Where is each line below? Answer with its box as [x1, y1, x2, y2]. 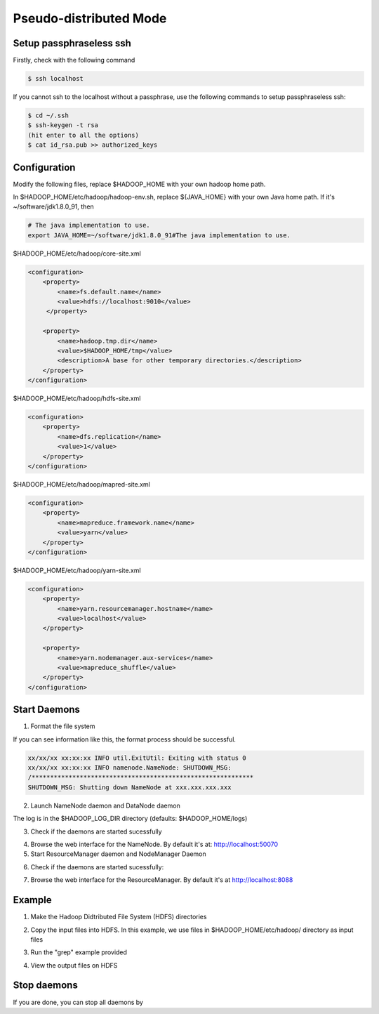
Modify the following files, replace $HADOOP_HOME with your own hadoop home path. [13, 180, 266, 188]
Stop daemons [13, 980, 79, 992]
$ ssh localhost [27, 74, 84, 83]
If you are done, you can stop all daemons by [13, 998, 144, 1006]
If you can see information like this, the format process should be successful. [13, 735, 237, 744]
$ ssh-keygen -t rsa [27, 121, 98, 129]
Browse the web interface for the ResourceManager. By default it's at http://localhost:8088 [30, 876, 293, 884]
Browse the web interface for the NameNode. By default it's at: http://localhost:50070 [30, 840, 279, 849]
